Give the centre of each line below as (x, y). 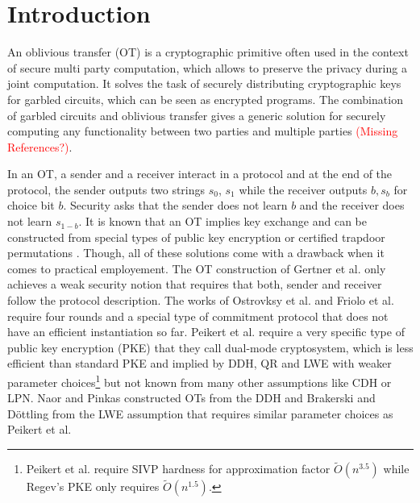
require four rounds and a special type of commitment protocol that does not (198, 316)
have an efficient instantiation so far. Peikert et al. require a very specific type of (206, 332)
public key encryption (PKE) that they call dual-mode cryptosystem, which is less (210, 347)
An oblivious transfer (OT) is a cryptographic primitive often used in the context (208, 52)
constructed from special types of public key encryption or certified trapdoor (196, 237)
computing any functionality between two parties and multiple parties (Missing (203, 131)
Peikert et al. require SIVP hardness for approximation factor (178, 469)
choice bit (31, 205)
